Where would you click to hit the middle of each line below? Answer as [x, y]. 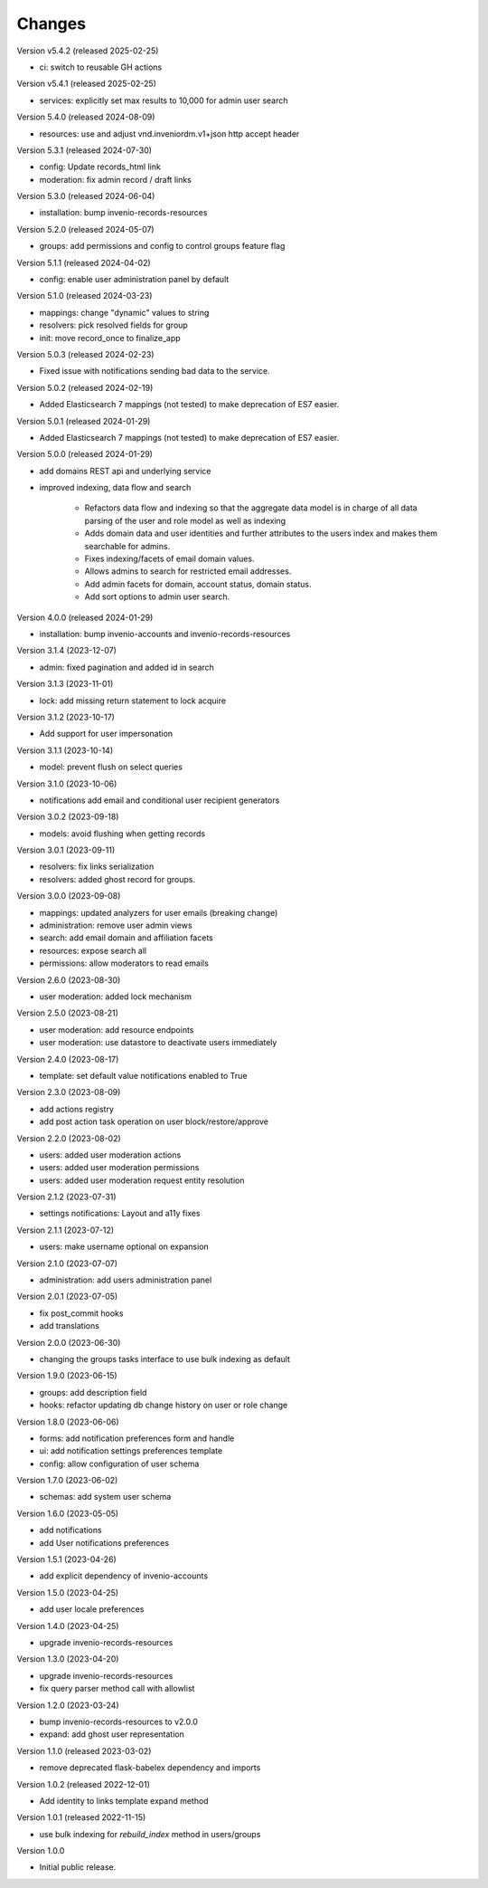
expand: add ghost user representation [112, 1734]
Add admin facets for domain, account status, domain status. [198, 584]
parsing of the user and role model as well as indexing [185, 520]
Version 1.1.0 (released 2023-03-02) [84, 1750]
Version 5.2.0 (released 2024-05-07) [85, 229]
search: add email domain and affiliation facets [127, 938]
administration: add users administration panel [126, 1280]
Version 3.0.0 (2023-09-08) [69, 896]
